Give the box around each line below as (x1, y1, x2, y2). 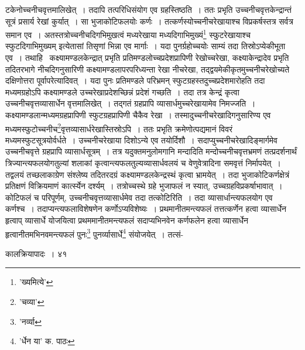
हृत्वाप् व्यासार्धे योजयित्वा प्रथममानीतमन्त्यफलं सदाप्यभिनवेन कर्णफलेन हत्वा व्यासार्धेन (5, 214, 248, 226)
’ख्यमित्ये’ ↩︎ (19, 276, 53, 288)
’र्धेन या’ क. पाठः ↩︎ (19, 335, 75, 347)
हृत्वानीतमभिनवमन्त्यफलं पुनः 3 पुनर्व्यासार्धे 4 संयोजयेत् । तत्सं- (5, 226, 184, 240)
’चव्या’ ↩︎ (19, 296, 44, 308)
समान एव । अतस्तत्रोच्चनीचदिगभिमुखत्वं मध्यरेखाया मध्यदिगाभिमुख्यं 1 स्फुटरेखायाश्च (5, 27, 251, 40)
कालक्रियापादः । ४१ (5, 247, 67, 259)
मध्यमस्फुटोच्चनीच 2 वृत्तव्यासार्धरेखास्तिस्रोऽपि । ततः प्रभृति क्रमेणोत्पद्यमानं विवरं (5, 121, 233, 135)
